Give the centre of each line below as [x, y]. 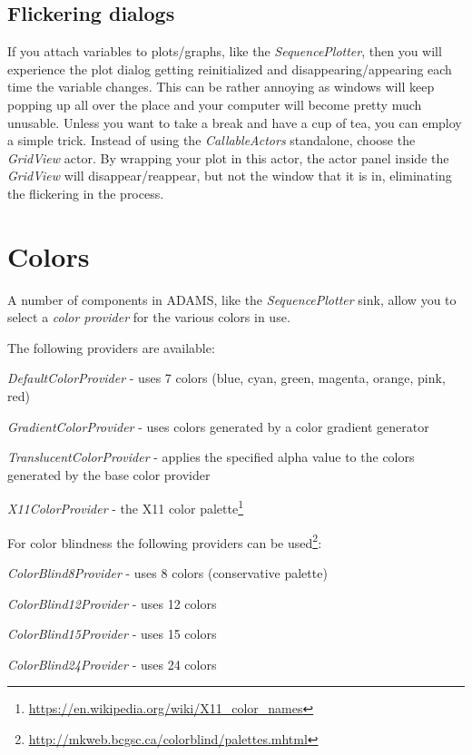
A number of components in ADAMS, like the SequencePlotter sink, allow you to [232, 299]
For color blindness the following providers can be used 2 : [165, 541]
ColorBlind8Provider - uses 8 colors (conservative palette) [167, 572]
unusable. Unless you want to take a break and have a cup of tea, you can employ [235, 122]
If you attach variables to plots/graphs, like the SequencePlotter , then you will [225, 51]
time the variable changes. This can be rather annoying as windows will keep [221, 87]
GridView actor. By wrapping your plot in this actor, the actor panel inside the [228, 157]
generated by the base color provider [109, 474]
